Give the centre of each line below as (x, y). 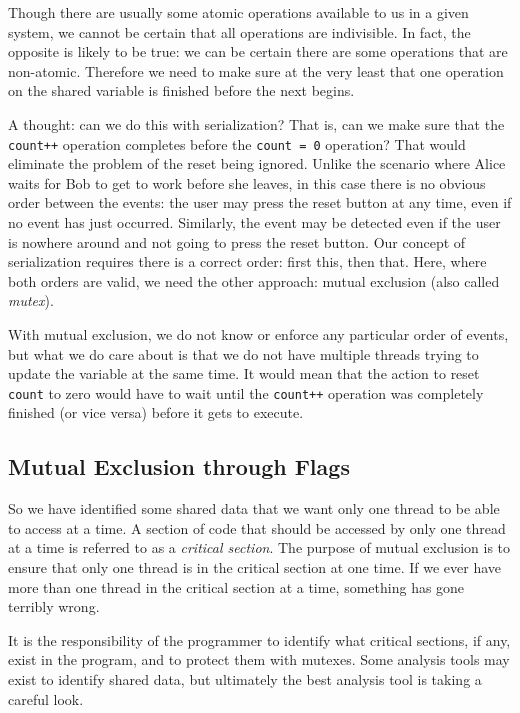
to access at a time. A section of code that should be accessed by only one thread (257, 527)
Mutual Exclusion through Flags (179, 466)
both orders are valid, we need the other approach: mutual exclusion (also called (254, 280)
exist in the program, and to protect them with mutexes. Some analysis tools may (259, 659)
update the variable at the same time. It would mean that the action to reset (244, 373)
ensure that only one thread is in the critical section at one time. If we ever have (255, 566)
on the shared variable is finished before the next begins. (181, 90)
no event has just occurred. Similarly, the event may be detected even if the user (254, 222)
